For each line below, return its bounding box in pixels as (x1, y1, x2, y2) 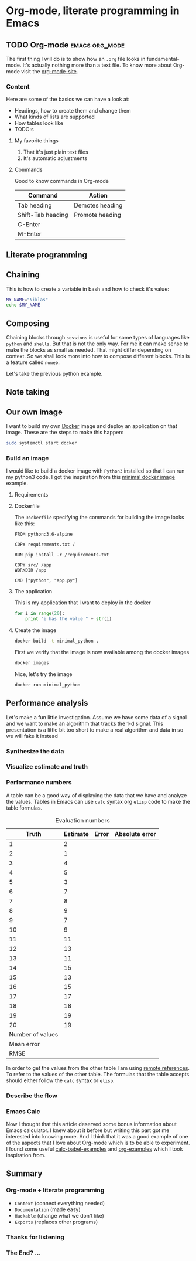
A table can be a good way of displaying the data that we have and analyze (6, 791, 187, 798)
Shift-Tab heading (17, 211, 68, 219)
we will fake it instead (6, 732, 59, 739)
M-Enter (17, 230, 42, 238)
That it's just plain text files (23, 148, 89, 156)
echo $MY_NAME (6, 302, 41, 308)
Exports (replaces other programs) (14, 1218, 98, 1225)
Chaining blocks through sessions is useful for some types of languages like (6, 334, 190, 341)
